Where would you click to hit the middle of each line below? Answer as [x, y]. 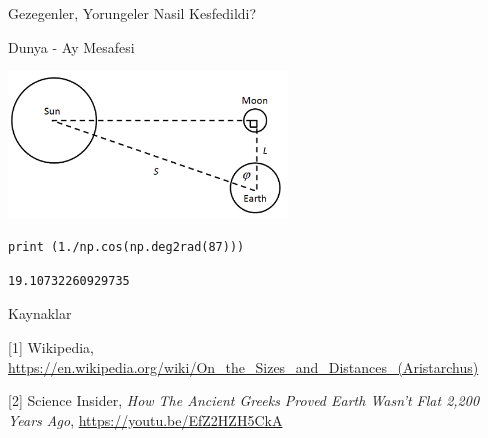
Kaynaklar [40, 313]
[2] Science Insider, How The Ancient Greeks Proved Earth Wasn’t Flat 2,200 [244, 400]
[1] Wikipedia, [51, 347]
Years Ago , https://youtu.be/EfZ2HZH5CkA [145, 419]
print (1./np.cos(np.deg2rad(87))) [126, 247]
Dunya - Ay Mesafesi [71, 46]
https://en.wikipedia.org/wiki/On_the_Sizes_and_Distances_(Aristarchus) [243, 366]
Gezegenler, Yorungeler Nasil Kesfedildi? [132, 13]
